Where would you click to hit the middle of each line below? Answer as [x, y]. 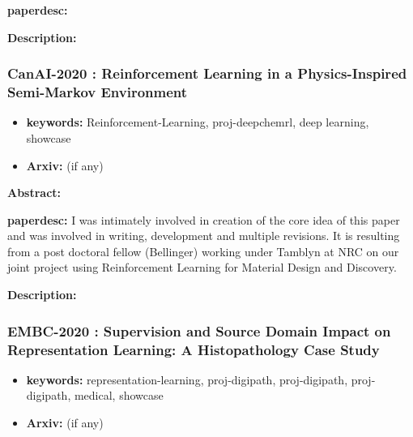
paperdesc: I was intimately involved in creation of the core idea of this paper [204, 219]
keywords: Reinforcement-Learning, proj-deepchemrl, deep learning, [198, 122]
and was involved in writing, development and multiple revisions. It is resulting [204, 236]
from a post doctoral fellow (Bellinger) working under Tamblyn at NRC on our [203, 251]
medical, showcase [119, 395]
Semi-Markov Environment [98, 92]
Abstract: [34, 193]
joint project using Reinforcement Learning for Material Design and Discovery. [202, 267]
